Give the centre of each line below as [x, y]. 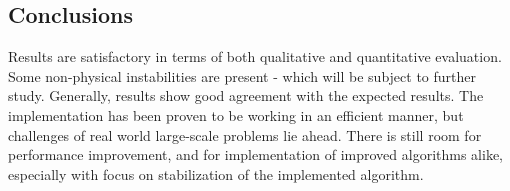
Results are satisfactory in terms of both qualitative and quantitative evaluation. [255, 56]
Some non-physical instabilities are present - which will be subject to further [242, 75]
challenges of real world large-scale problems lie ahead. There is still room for [245, 134]
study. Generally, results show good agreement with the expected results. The [246, 95]
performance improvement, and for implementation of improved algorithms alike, [255, 154]
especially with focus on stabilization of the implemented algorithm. [216, 173]
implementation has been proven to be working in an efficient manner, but [236, 114]
